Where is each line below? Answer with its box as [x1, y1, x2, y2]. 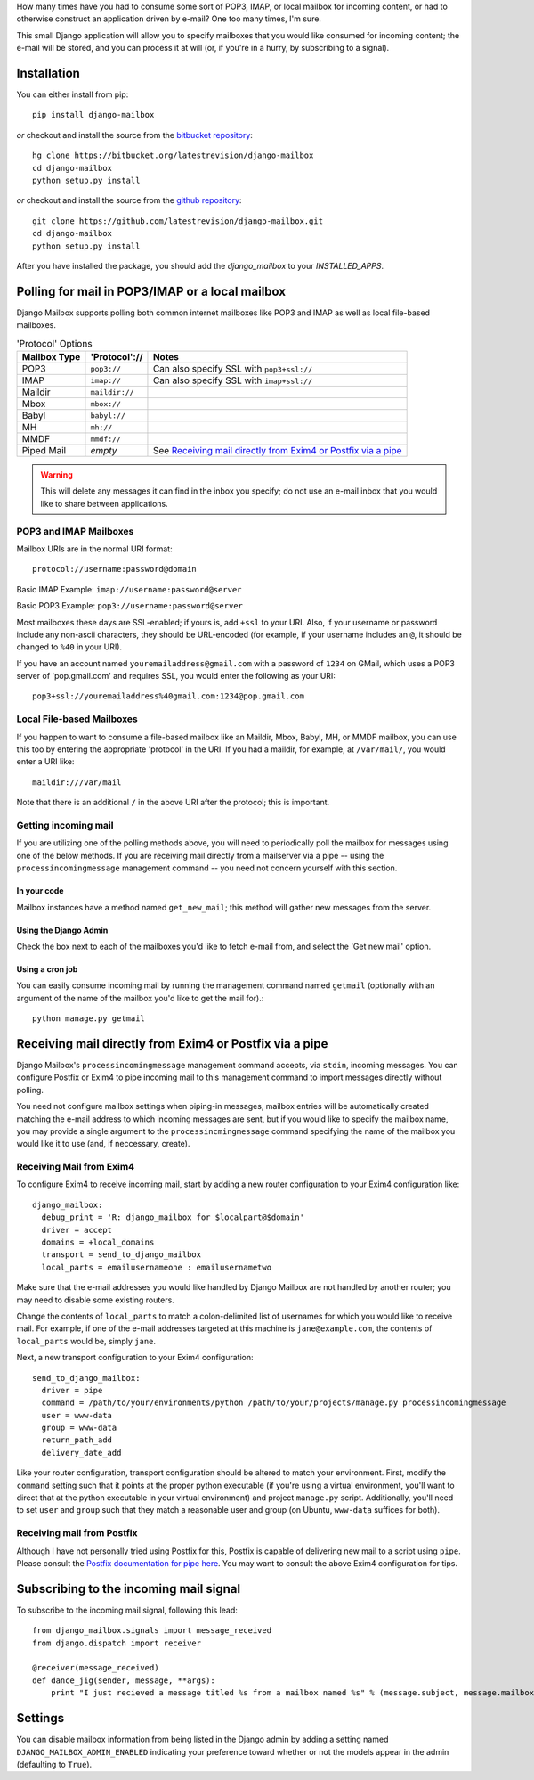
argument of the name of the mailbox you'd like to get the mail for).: [16, 992, 264, 1003]
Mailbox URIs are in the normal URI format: [16, 543, 173, 554]
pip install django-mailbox [32, 110, 155, 120]
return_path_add [41, 1435, 113, 1445]
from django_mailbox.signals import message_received [32, 1626, 271, 1636]
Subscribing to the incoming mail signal [16, 1581, 240, 1596]
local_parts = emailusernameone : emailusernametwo [41, 1262, 271, 1272]
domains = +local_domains [41, 1237, 155, 1247]
